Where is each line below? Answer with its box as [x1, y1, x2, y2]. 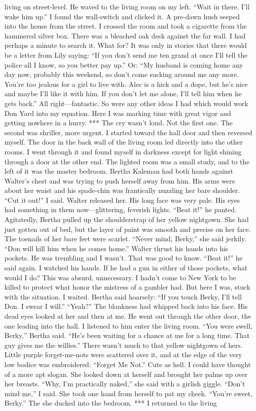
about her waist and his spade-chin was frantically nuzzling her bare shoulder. [4, 185, 240, 195]
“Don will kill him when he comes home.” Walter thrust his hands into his [4, 243, 228, 253]
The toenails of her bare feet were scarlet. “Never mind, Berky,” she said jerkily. [4, 233, 247, 244]
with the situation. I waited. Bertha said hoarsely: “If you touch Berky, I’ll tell [4, 291, 242, 301]
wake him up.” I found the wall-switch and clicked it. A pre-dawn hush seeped [4, 11, 240, 21]
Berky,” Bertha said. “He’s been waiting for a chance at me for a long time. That [4, 330, 250, 340]
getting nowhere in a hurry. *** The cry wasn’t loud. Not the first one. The [4, 117, 233, 128]
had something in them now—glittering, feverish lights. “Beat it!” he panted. [4, 204, 237, 215]
